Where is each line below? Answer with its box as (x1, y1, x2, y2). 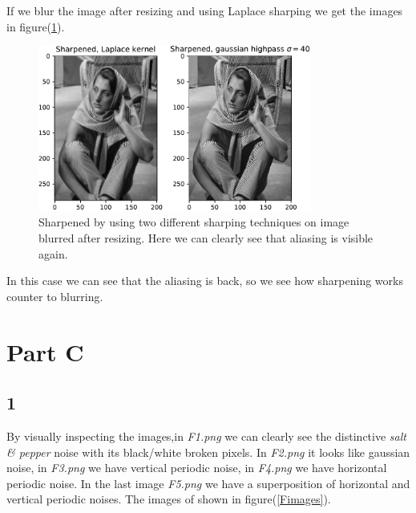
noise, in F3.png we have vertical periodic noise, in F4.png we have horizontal (6, 459, 387, 476)
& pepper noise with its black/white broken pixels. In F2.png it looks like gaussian (6, 443, 410, 460)
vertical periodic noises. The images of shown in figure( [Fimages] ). (6, 491, 331, 507)
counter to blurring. (6, 287, 103, 304)
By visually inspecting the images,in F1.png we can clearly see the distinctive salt (6, 427, 406, 444)
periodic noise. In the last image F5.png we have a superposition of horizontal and (6, 474, 410, 491)
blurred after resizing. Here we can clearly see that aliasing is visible (38, 230, 374, 246)
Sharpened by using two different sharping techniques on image (38, 214, 349, 230)
